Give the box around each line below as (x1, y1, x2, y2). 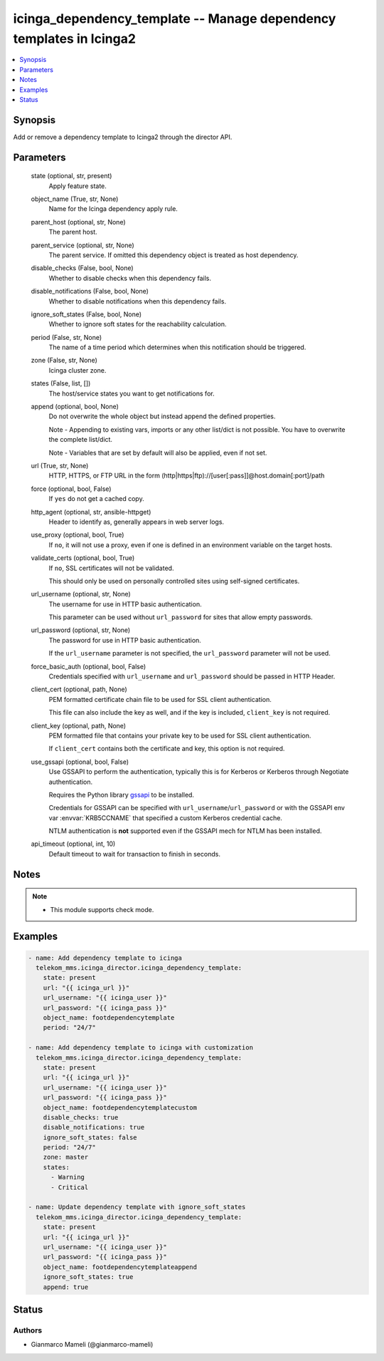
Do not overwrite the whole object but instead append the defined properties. (48, 412, 276, 420)
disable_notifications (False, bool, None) (31, 287, 149, 296)
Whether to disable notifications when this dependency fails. (48, 296, 227, 306)
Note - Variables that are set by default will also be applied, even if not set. (48, 448, 267, 457)
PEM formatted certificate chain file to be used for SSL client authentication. (48, 695, 272, 703)
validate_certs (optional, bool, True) (31, 554, 135, 562)
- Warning (50, 1173, 85, 1181)
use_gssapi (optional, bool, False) (31, 757, 129, 766)
